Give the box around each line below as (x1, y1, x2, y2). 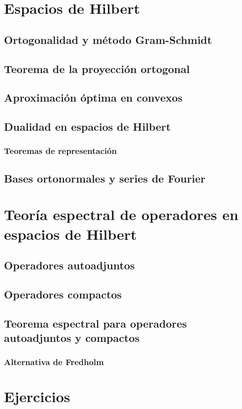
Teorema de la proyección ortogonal (4, 61, 190, 76)
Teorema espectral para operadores (4, 315, 187, 331)
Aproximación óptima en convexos (4, 90, 183, 105)
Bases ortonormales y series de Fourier (4, 170, 206, 186)
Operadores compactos (4, 286, 122, 301)
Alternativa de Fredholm (4, 356, 104, 368)
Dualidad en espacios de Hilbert (4, 119, 171, 134)
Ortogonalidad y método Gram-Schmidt (4, 32, 212, 47)
